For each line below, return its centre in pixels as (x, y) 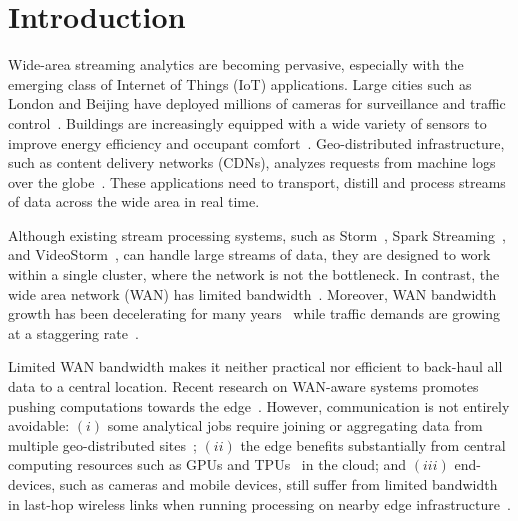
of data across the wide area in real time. (134, 201)
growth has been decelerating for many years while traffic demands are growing (254, 313)
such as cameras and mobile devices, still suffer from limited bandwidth (278, 484)
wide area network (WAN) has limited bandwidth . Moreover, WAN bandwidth (252, 293)
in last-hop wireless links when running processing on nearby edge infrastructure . (259, 503)
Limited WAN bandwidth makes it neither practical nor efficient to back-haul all (255, 366)
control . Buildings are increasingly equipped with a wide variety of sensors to (247, 122)
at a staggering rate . (73, 332)
